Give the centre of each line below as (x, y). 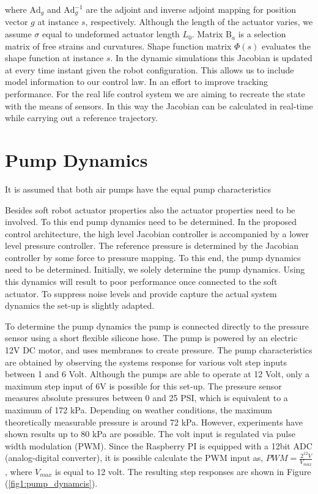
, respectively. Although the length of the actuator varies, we (199, 22)
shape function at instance (54, 58)
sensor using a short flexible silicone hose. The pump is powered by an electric (151, 338)
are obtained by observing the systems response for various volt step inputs (146, 362)
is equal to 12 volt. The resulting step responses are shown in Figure (183, 471)
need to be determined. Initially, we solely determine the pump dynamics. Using (155, 269)
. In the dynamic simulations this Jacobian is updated (211, 58)
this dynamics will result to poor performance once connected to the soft (141, 282)
